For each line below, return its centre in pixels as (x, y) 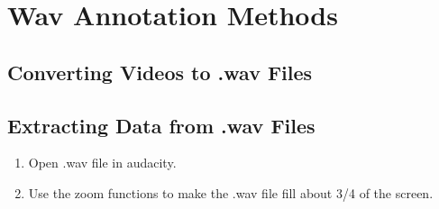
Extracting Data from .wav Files (161, 125)
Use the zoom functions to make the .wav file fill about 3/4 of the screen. (231, 192)
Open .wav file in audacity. (102, 163)
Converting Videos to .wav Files (160, 72)
